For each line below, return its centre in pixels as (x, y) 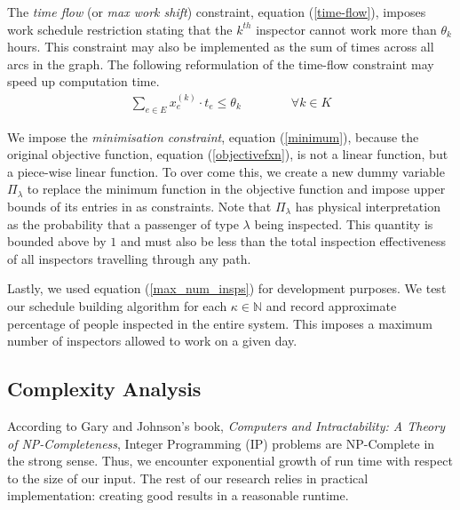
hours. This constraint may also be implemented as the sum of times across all (221, 47)
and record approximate (331, 305)
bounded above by (57, 241)
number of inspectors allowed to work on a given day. (152, 341)
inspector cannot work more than (346, 29)
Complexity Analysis (104, 389)
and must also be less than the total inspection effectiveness (283, 241)
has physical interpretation (368, 206)
